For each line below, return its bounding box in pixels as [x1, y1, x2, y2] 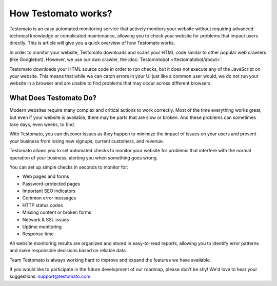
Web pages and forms [22, 173, 69, 179]
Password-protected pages [22, 180, 81, 187]
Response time [22, 231, 54, 237]
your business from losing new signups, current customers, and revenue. [9, 138, 164, 144]
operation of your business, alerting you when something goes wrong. [9, 154, 159, 161]
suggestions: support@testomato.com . [9, 273, 92, 279]
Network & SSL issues [22, 216, 69, 222]
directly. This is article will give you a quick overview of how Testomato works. [9, 40, 175, 46]
